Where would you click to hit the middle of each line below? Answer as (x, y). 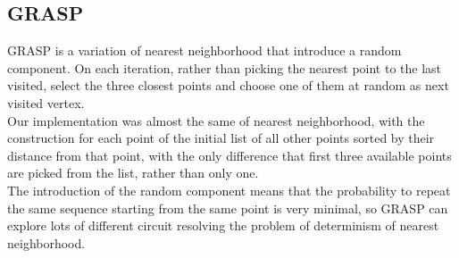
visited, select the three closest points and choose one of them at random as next (228, 85)
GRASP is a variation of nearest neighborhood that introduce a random (204, 50)
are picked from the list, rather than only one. (133, 173)
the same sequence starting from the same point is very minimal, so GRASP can (228, 208)
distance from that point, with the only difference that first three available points (229, 155)
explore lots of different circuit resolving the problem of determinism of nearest (223, 225)
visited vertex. (46, 102)
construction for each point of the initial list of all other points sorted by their (221, 138)
